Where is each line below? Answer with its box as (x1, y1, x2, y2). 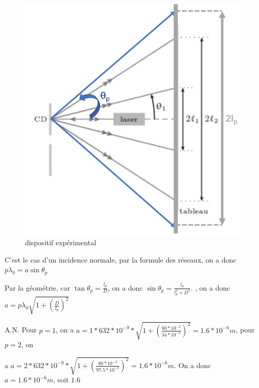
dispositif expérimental (25, 237, 97, 248)
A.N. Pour (5, 324, 37, 335)
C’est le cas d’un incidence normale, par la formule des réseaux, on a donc (5, 254, 237, 265)
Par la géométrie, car (5, 282, 70, 293)
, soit (53, 374, 69, 385)
